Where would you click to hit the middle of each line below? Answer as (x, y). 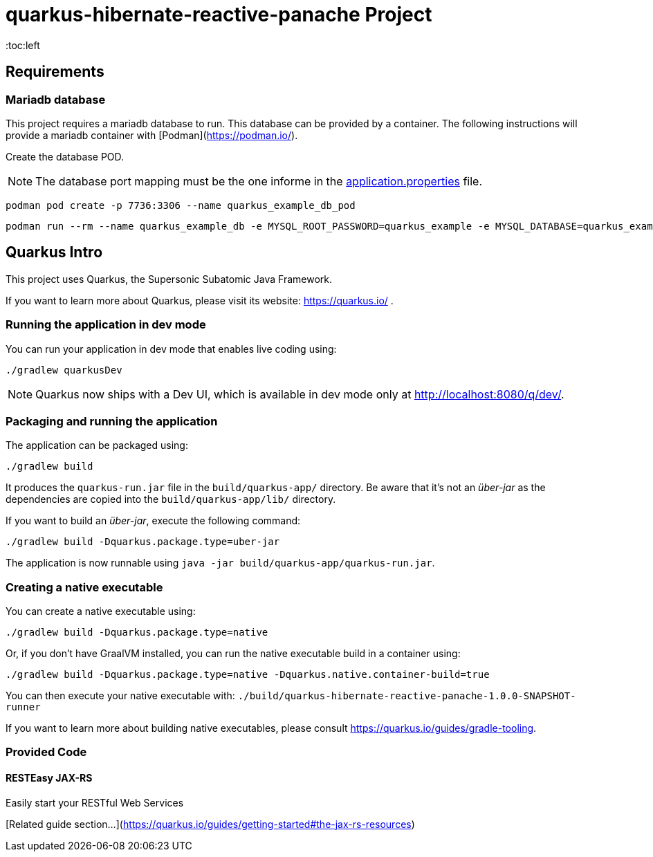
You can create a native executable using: (101, 611)
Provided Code (46, 752)
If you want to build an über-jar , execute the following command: (153, 521)
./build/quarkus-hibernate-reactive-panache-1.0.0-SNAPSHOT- (407, 696)
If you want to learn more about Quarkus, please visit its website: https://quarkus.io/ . (200, 300)
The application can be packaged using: (97, 445)
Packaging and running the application (112, 421)
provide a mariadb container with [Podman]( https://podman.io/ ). (152, 135)
